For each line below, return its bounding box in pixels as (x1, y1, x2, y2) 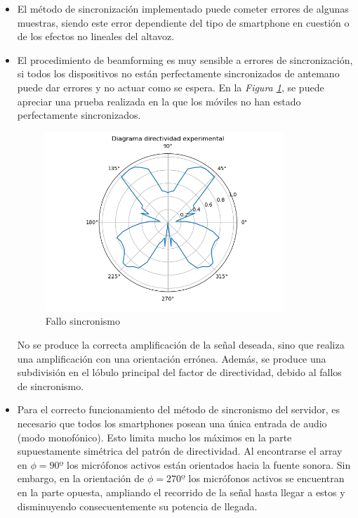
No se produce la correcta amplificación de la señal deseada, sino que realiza (17, 337, 345, 352)
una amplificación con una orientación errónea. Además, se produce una (17, 351, 326, 365)
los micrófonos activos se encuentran (188, 471, 345, 486)
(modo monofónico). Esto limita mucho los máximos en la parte (17, 429, 292, 444)
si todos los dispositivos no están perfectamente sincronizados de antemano (17, 66, 340, 81)
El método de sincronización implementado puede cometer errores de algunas (17, 1, 349, 15)
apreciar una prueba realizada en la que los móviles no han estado (17, 93, 301, 108)
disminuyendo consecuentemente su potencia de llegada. (17, 498, 258, 513)
